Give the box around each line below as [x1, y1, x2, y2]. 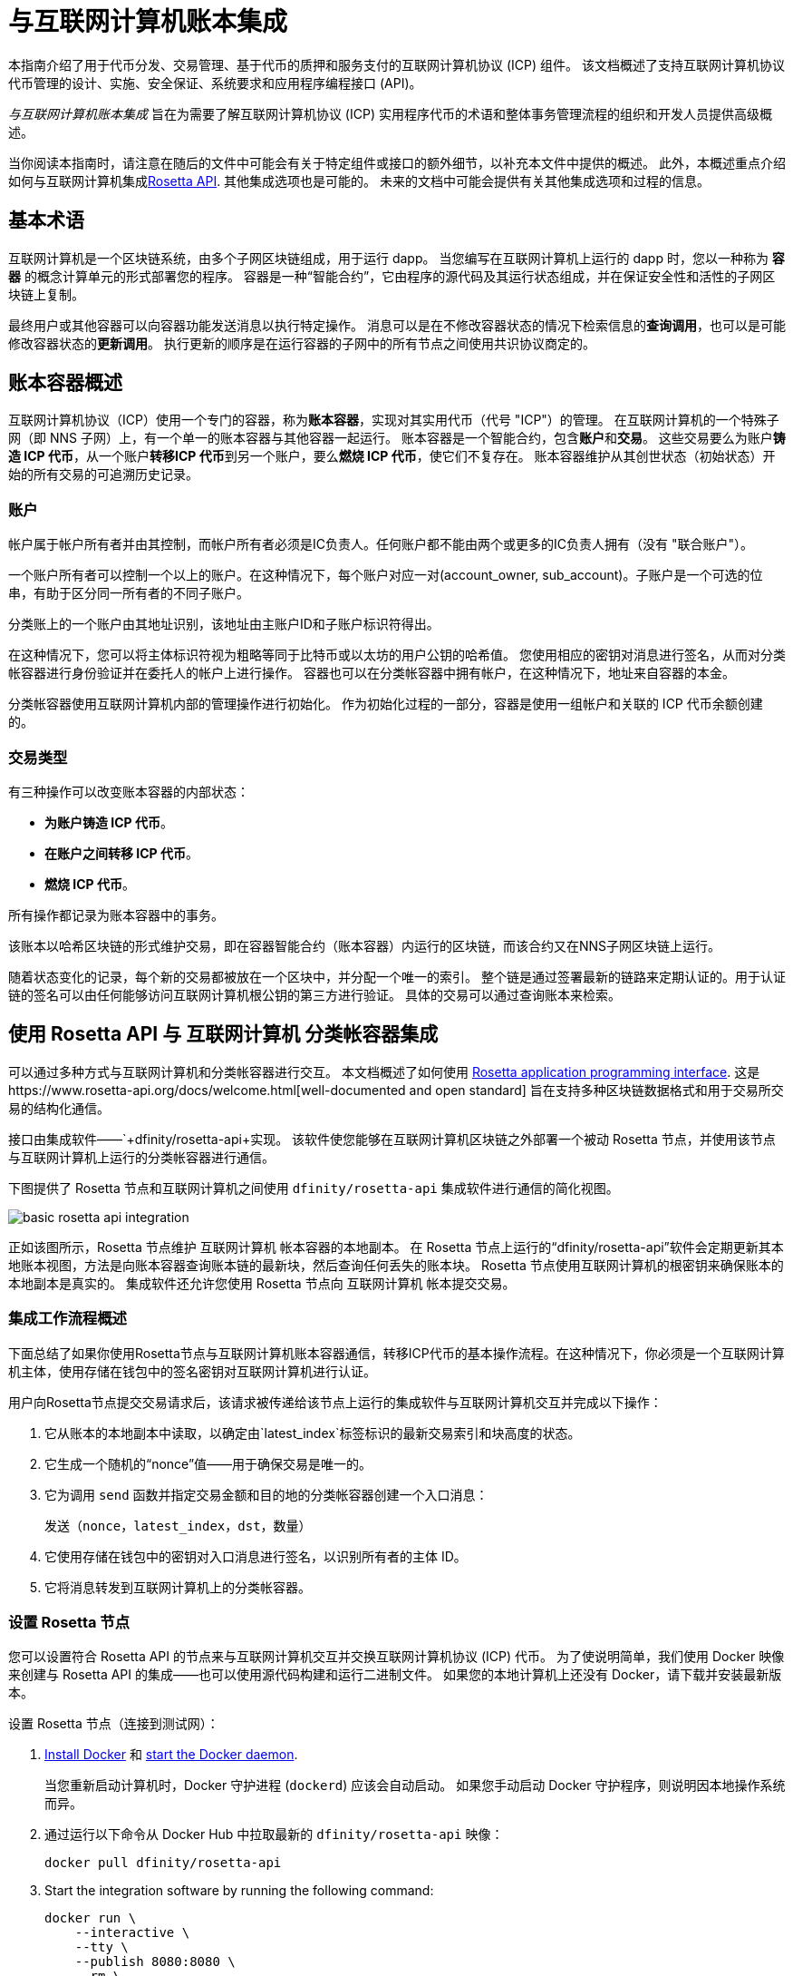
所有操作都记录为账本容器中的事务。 [8, 906, 224, 923]
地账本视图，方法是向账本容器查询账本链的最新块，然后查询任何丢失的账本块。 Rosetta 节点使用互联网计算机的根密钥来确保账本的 [8, 1257, 784, 1273]
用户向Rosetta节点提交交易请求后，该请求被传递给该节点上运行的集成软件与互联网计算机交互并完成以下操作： [8, 1394, 662, 1410]
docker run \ [44, 1911, 137, 1926]
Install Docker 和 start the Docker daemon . [44, 1746, 298, 1763]
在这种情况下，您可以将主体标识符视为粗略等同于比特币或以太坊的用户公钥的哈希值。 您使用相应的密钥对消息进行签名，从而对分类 [8, 647, 786, 663]
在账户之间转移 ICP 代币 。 [44, 845, 198, 861]
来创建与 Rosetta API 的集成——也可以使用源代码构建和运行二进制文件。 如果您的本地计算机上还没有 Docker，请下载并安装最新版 [8, 1667, 782, 1683]
